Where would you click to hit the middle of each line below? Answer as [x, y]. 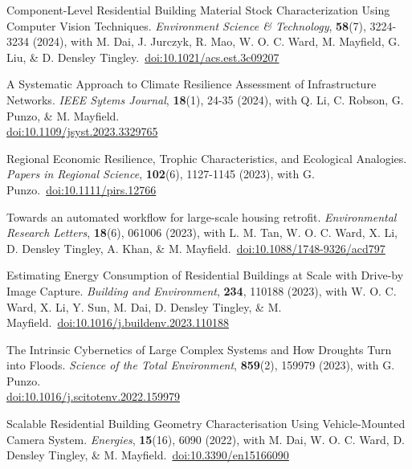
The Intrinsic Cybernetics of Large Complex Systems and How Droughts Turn [199, 349]
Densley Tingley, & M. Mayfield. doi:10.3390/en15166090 [148, 455]
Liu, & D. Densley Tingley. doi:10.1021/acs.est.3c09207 [143, 57]
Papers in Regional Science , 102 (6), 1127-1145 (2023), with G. [161, 174]
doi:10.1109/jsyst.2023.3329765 [82, 131]
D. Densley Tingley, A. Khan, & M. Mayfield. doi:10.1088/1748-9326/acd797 [196, 248]
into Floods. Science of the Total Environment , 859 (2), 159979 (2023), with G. [201, 365]
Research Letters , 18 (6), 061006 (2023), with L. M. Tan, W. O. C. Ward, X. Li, [202, 232]
